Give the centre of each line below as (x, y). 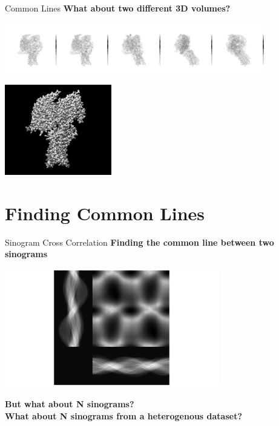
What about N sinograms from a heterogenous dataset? (124, 415)
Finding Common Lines (105, 213)
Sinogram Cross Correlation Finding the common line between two (139, 242)
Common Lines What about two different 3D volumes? (118, 8)
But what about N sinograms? (70, 404)
